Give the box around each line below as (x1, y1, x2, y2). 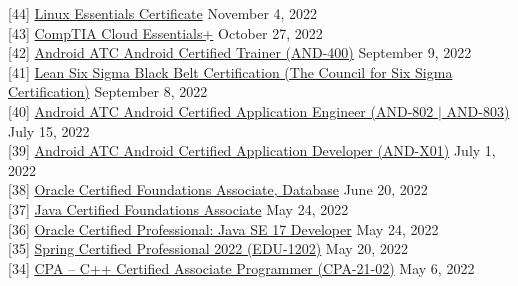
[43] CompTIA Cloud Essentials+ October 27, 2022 (8, 22, 323, 43)
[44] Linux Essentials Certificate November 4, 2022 (8, 3, 318, 23)
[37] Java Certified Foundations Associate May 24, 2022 (8, 198, 349, 219)
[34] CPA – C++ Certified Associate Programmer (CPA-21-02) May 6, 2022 (8, 257, 475, 278)
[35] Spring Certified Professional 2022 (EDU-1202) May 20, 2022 (8, 238, 408, 259)
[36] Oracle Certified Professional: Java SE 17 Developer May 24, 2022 (8, 218, 439, 239)
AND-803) (446, 100, 510, 121)
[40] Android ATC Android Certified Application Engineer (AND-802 (8, 100, 434, 121)
